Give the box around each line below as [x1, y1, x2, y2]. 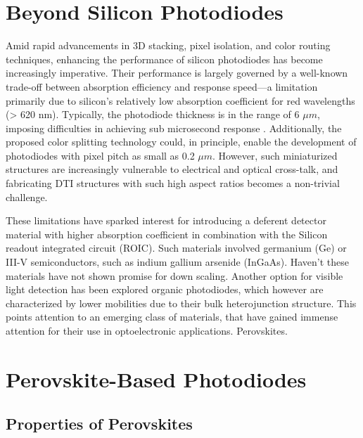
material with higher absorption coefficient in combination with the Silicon [6, 226, 328, 241]
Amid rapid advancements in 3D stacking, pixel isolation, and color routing [6, 38, 331, 53]
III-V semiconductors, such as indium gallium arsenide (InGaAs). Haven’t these [6, 255, 349, 269]
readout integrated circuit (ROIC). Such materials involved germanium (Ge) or [6, 240, 347, 255]
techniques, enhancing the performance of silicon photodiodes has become [6, 51, 323, 66]
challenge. [6, 189, 48, 204]
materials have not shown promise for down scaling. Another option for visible [6, 268, 343, 283]
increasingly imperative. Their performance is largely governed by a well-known [6, 65, 348, 80]
